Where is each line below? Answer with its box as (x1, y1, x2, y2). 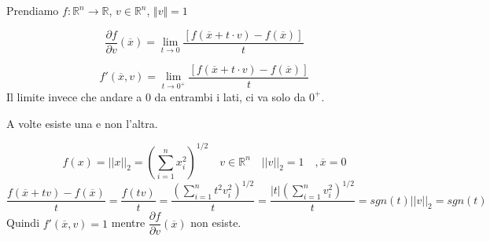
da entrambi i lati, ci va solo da (154, 88, 306, 104)
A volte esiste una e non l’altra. (6, 115, 158, 131)
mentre (111, 214, 146, 231)
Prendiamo (6, 2, 59, 18)
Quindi (6, 214, 40, 231)
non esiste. (190, 214, 241, 231)
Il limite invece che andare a (6, 88, 142, 104)
